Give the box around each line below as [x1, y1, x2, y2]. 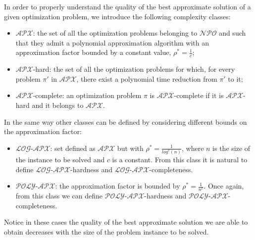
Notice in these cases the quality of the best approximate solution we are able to [4, 217, 248, 227]
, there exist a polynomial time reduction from [76, 73, 217, 84]
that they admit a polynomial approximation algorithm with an [15, 37, 209, 48]
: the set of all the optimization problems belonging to [33, 28, 198, 38]
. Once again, [204, 181, 244, 191]
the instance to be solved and [15, 154, 105, 165]
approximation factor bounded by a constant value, [15, 47, 171, 57]
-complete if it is [174, 90, 224, 100]
